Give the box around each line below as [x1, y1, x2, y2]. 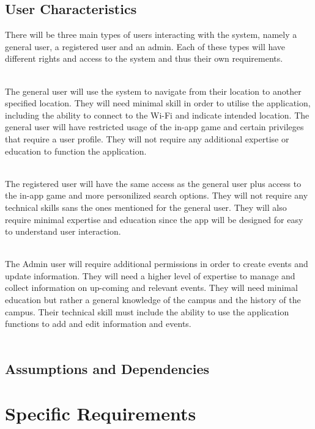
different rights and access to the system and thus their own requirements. [5, 52, 283, 65]
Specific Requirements [5, 401, 196, 426]
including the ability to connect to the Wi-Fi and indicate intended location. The [5, 108, 309, 121]
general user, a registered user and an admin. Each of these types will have [5, 40, 286, 53]
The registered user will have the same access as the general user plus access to [5, 177, 302, 189]
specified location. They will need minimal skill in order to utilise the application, [5, 97, 311, 109]
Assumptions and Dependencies [5, 359, 210, 378]
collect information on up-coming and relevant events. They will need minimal [5, 281, 298, 294]
